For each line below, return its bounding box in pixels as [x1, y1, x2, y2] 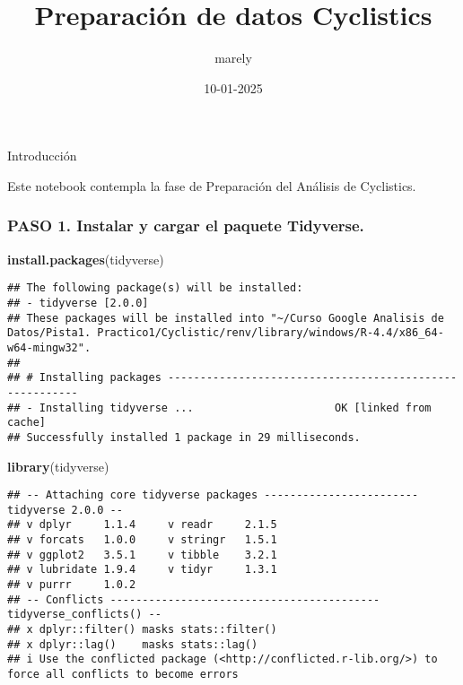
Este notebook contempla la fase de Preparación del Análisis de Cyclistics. [7, 176, 416, 195]
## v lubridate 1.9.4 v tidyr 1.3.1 [7, 563, 277, 577]
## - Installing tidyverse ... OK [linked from [7, 401, 432, 414]
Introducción [7, 146, 77, 165]
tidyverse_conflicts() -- [7, 608, 162, 621]
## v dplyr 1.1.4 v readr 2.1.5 [7, 518, 277, 532]
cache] [7, 416, 46, 429]
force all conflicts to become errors [7, 668, 239, 681]
